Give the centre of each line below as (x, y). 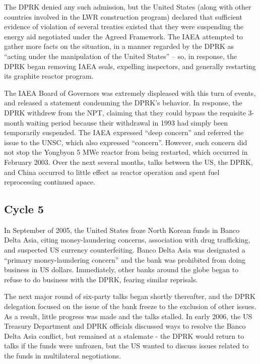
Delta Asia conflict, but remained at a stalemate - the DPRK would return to (124, 336)
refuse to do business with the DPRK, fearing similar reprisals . (101, 279)
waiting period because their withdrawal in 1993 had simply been (127, 122)
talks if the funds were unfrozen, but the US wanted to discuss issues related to (126, 346)
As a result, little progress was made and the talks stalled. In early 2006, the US (128, 316)
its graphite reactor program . (49, 76)
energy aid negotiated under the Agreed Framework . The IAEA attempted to (123, 36)
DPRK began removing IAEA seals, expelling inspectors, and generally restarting (130, 66)
